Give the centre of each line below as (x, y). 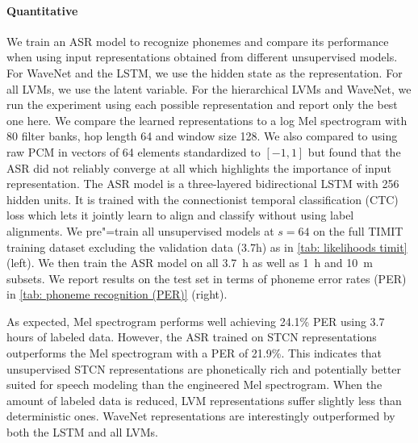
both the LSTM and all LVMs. (82, 432)
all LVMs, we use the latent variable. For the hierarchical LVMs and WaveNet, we (209, 88)
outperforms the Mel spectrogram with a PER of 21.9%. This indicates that (194, 353)
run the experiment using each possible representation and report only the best (202, 104)
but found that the (354, 151)
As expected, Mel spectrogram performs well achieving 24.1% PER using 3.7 (196, 321)
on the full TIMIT (358, 230)
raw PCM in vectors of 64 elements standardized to (134, 151)
